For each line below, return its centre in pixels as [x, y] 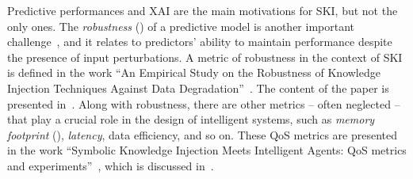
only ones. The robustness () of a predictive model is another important [181, 26]
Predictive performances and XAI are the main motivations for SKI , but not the [203, 10]
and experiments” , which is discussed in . [111, 165]
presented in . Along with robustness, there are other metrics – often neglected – [204, 103]
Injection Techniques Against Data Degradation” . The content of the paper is [198, 88]
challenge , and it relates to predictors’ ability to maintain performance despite [200, 42]
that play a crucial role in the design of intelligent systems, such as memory [191, 119]
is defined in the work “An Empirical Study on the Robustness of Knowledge [194, 72]
